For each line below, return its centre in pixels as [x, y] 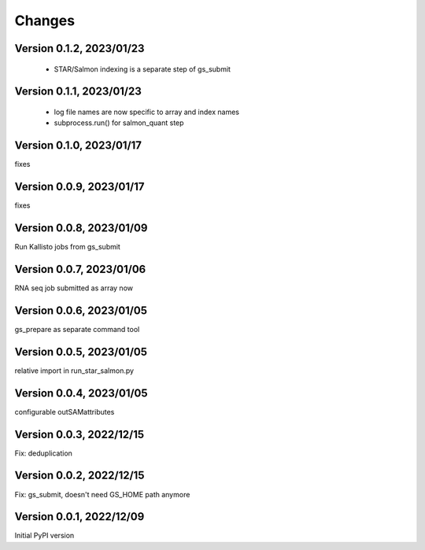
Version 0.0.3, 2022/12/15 [79, 434]
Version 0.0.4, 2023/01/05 [81, 393]
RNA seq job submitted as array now [74, 288]
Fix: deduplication [43, 453]
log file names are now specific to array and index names [147, 112]
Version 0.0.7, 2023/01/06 [80, 269]
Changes [44, 20]
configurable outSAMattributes [65, 412]
